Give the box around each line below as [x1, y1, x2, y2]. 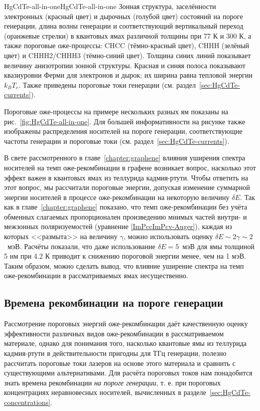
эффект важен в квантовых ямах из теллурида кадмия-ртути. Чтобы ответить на [4, 172, 248, 182]
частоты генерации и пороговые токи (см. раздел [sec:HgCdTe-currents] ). [4, 135, 229, 146]
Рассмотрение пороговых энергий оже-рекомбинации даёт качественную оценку [4, 318, 248, 329]
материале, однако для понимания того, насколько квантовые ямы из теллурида [4, 338, 247, 348]
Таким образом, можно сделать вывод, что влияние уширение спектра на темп [4, 260, 244, 271]
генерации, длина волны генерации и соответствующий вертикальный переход [4, 21, 243, 31]
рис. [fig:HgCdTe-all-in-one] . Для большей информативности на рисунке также [4, 116, 245, 126]
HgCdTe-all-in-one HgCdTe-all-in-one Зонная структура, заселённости [4, 1, 216, 11]
